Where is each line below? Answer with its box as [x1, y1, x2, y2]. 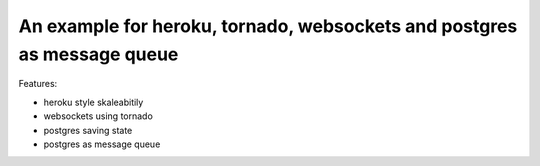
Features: [18, 78, 58, 90]
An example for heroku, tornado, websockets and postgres [18, 15, 518, 37]
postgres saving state [43, 124, 133, 136]
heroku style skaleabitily [43, 96, 144, 108]
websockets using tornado [43, 110, 154, 122]
